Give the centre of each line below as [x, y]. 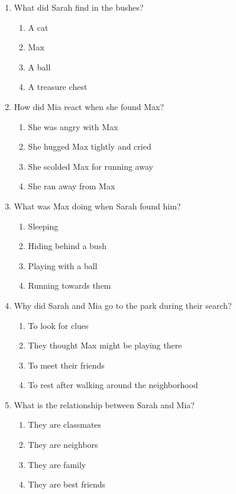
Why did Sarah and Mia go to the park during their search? [123, 305]
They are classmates [65, 424]
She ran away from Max [72, 186]
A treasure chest [58, 87]
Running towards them [69, 285]
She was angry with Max [73, 126]
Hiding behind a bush [67, 246]
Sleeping [43, 226]
